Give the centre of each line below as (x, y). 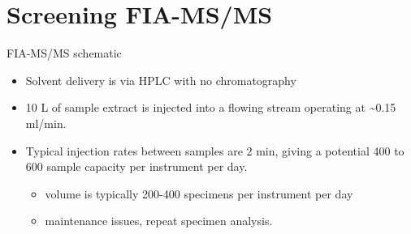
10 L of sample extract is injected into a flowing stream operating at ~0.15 (211, 107)
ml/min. (46, 123)
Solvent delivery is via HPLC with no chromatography (161, 80)
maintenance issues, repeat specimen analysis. (159, 221)
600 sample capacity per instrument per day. (136, 166)
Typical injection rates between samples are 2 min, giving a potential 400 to (215, 150)
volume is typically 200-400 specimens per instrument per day (199, 193)
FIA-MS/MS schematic (64, 53)
